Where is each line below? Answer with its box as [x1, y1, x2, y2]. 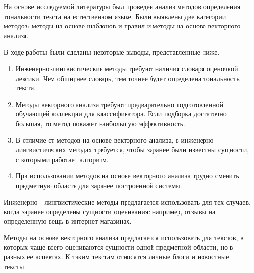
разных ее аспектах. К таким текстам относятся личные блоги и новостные [4, 251, 229, 262]
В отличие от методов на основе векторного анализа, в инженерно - [15, 135, 217, 145]
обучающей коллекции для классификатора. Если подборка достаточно [15, 109, 227, 119]
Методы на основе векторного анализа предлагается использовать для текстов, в [4, 232, 244, 243]
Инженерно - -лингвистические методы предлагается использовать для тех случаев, [4, 196, 251, 207]
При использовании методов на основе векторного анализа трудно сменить [15, 170, 239, 181]
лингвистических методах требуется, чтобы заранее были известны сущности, [15, 144, 249, 155]
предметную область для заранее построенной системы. [15, 180, 182, 190]
